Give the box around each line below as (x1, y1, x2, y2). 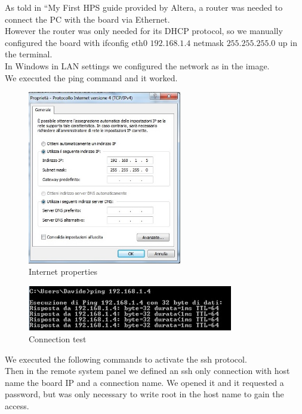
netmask (193, 36, 224, 48)
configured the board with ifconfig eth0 (5, 36, 147, 48)
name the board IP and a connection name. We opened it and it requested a (5, 376, 284, 388)
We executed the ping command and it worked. (5, 71, 178, 84)
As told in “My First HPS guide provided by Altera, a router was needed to (5, 1, 283, 13)
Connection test (29, 332, 87, 345)
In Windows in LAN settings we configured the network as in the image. (5, 59, 270, 72)
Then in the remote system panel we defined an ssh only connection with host (5, 364, 290, 377)
